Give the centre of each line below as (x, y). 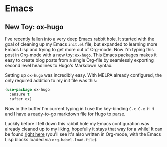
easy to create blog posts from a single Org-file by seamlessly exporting (79, 60)
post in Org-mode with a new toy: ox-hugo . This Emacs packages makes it (81, 55)
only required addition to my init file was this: (51, 80)
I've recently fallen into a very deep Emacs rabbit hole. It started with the (80, 39)
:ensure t (20, 94)
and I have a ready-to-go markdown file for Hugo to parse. (65, 114)
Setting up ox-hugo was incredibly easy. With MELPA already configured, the (83, 75)
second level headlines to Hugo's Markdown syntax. (59, 66)
